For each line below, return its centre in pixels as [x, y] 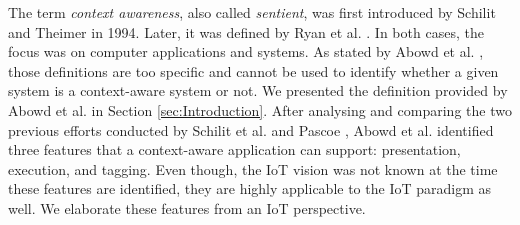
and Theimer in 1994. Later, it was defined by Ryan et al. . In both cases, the [246, 31]
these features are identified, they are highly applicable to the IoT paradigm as [249, 188]
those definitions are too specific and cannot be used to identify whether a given [253, 70]
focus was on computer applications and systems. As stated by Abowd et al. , [246, 51]
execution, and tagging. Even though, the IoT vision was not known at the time [253, 168]
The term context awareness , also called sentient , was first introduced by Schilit [252, 12]
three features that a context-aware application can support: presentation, [234, 149]
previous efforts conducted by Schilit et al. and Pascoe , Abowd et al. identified [251, 129]
